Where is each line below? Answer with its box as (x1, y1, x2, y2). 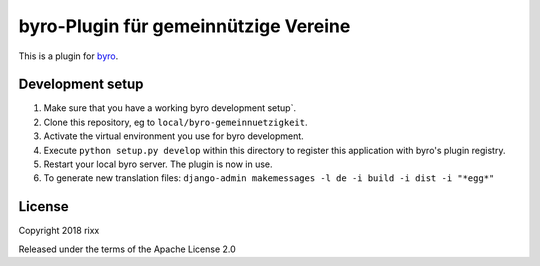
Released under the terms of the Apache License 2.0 (18, 243, 237, 255)
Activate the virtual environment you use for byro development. (43, 130, 304, 142)
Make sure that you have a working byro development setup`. (43, 102, 297, 114)
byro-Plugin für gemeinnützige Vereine (18, 15, 351, 37)
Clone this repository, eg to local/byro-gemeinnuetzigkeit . (43, 116, 308, 128)
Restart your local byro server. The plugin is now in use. (43, 158, 273, 170)
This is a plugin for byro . (18, 50, 119, 62)
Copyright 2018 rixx (18, 225, 100, 237)
